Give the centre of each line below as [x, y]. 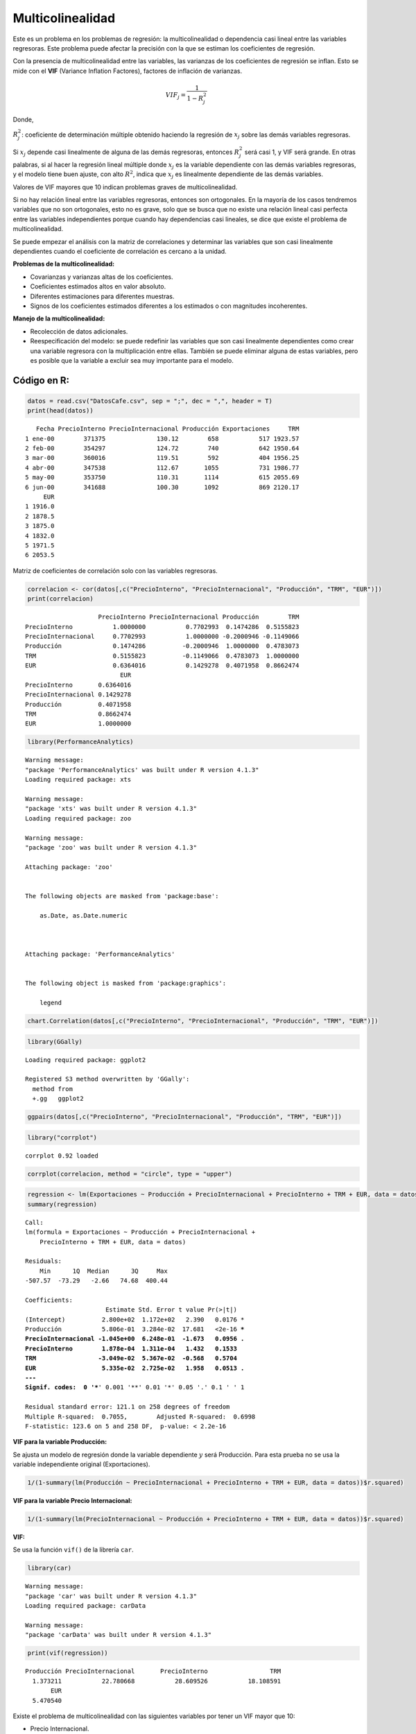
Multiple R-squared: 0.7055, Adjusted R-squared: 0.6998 [140, 1416]
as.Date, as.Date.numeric [84, 915]
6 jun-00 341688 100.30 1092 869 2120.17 [162, 487]
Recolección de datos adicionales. [79, 331]
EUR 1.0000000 [78, 724]
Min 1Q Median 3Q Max [103, 1271]
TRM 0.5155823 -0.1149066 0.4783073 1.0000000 [162, 656]
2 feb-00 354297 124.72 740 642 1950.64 [162, 448]
